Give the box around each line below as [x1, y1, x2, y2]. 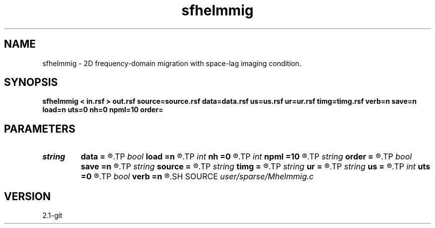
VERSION [4, 190, 51, 203]
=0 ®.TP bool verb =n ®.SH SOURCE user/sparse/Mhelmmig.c [80, 171, 314, 182]
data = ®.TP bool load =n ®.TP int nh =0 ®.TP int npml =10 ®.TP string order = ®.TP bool [80, 152, 412, 162]
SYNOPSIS [4, 76, 58, 89]
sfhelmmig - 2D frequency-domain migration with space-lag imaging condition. [42, 59, 301, 68]
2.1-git [42, 211, 63, 220]
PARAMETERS [4, 122, 75, 135]
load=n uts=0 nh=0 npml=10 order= [42, 105, 163, 114]
